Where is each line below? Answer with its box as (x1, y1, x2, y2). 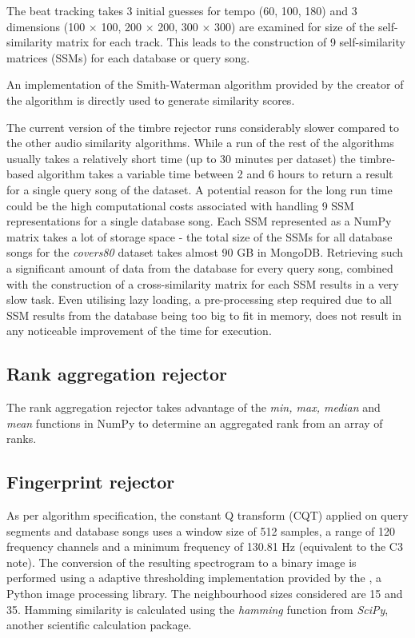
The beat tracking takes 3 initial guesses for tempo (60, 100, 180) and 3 (6, 2, 357, 18)
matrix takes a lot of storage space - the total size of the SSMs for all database (6, 228, 393, 245)
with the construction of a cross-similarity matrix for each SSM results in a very (6, 275, 399, 292)
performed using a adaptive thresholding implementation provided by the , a (6, 569, 381, 586)
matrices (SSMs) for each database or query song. (6, 49, 250, 66)
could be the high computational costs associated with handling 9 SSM (6, 197, 354, 213)
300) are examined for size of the (213, 18, 375, 34)
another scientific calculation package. (6, 616, 192, 633)
